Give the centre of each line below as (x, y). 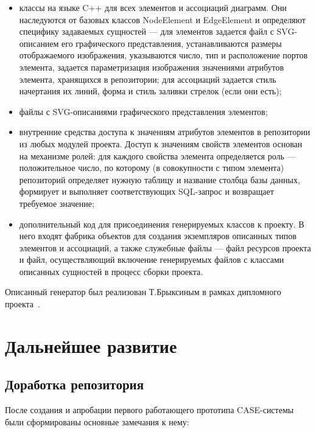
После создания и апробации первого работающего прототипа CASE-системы (149, 410)
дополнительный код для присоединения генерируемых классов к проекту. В (162, 224)
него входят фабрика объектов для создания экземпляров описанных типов (158, 236)
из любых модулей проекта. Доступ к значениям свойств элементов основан (161, 143)
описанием (39, 43)
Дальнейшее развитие (91, 345)
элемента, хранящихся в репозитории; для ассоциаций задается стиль (148, 79)
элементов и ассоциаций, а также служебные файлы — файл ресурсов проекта (165, 247)
